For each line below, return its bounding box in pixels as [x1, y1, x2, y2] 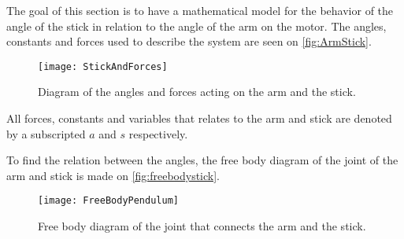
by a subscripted [6, 125, 86, 142]
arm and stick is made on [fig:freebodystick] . [6, 167, 221, 183]
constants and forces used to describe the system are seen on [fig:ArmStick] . [6, 33, 372, 50]
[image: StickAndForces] [38, 61, 168, 72]
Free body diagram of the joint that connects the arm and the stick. [38, 218, 366, 234]
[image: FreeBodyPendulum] [38, 195, 179, 207]
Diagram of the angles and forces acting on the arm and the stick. [38, 83, 356, 100]
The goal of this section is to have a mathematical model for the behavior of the [6, 2, 394, 18]
